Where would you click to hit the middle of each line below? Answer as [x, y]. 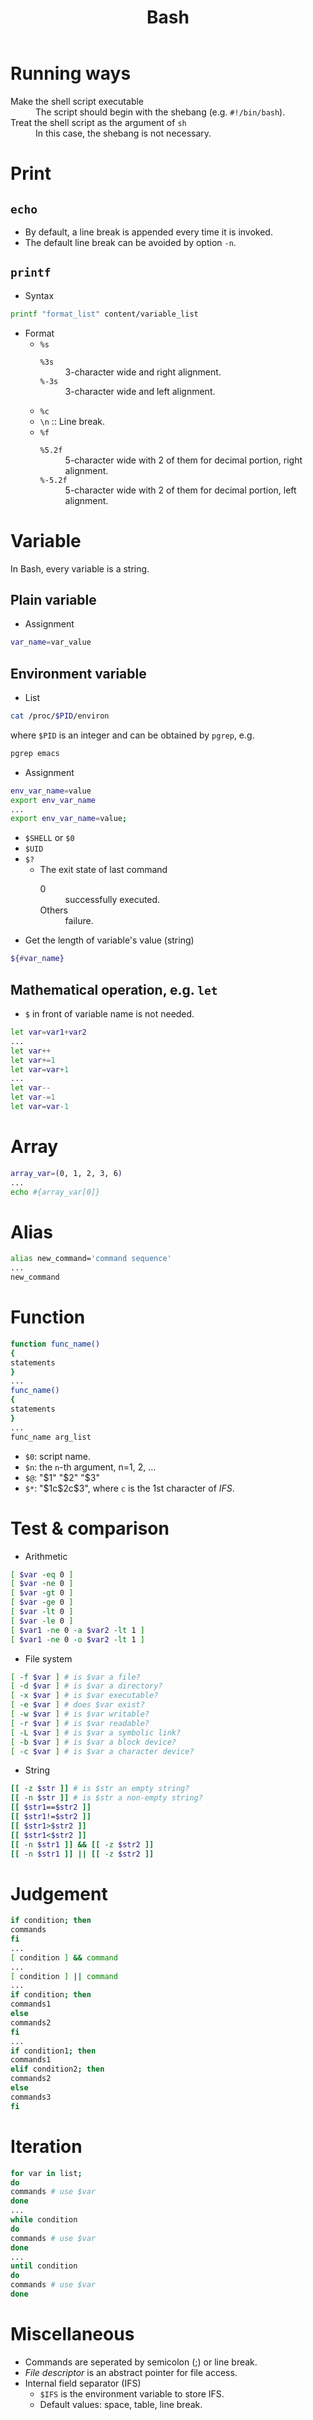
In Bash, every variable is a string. [80, 568]
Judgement [59, 1893]
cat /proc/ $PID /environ [60, 716]
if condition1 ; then [53, 2051]
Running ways [71, 73]
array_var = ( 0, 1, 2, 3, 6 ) [66, 1173]
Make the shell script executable [77, 101]
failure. [79, 921]
